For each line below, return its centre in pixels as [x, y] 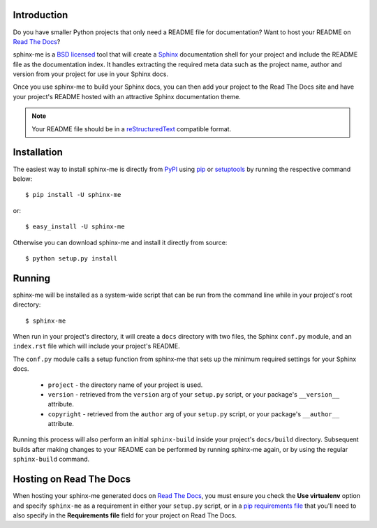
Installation [38, 153]
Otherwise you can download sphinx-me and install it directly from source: [120, 242]
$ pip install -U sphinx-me [73, 195]
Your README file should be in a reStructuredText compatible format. [132, 129]
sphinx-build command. [51, 459]
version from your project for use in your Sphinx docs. [91, 74]
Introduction [40, 15]
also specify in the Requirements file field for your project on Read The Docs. [125, 515]
